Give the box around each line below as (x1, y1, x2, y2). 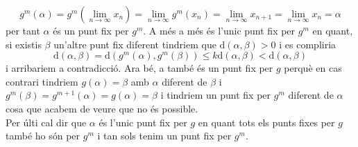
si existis (6, 37, 42, 51)
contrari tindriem (6, 74, 78, 88)
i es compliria (279, 37, 336, 51)
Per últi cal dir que (6, 115, 87, 129)
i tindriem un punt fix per (160, 88, 271, 102)
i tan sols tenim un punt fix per (97, 128, 232, 143)
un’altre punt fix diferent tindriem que (53, 37, 216, 51)
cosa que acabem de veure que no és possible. (6, 101, 198, 115)
